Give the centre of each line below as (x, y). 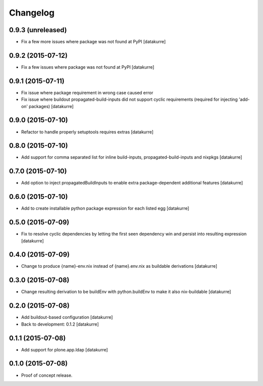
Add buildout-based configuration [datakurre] (67, 317)
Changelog (32, 13)
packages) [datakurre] (51, 106)
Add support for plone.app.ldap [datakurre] (65, 349)
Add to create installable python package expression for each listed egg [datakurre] (105, 208)
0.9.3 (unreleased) (38, 30)
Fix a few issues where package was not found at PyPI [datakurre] (88, 67)
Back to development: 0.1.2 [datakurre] (60, 324)
